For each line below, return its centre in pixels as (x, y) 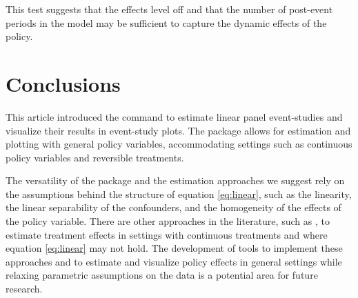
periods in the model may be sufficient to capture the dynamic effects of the (166, 22)
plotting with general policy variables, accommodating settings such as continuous (179, 144)
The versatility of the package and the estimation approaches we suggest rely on (175, 180)
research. (24, 289)
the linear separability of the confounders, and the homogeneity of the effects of (173, 207)
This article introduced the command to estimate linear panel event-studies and (174, 116)
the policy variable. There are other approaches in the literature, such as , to (168, 221)
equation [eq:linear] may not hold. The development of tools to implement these (174, 248)
